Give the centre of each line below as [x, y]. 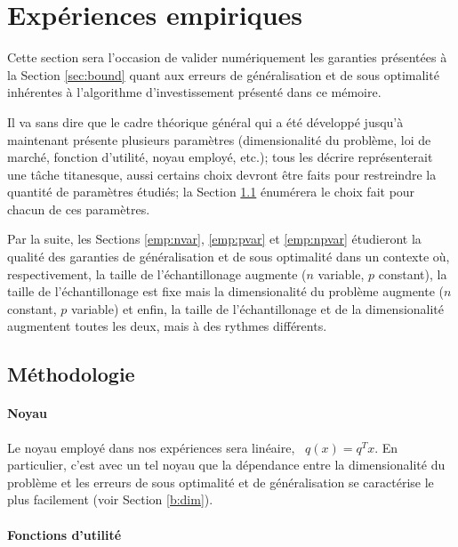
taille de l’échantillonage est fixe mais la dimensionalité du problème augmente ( [226, 291]
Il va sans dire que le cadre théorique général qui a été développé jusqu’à [205, 121]
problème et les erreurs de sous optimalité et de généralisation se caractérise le [221, 482]
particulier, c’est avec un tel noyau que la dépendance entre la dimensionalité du [226, 465]
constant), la [413, 273]
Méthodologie [71, 374]
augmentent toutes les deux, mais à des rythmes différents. [167, 326]
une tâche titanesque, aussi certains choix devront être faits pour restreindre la [222, 174]
